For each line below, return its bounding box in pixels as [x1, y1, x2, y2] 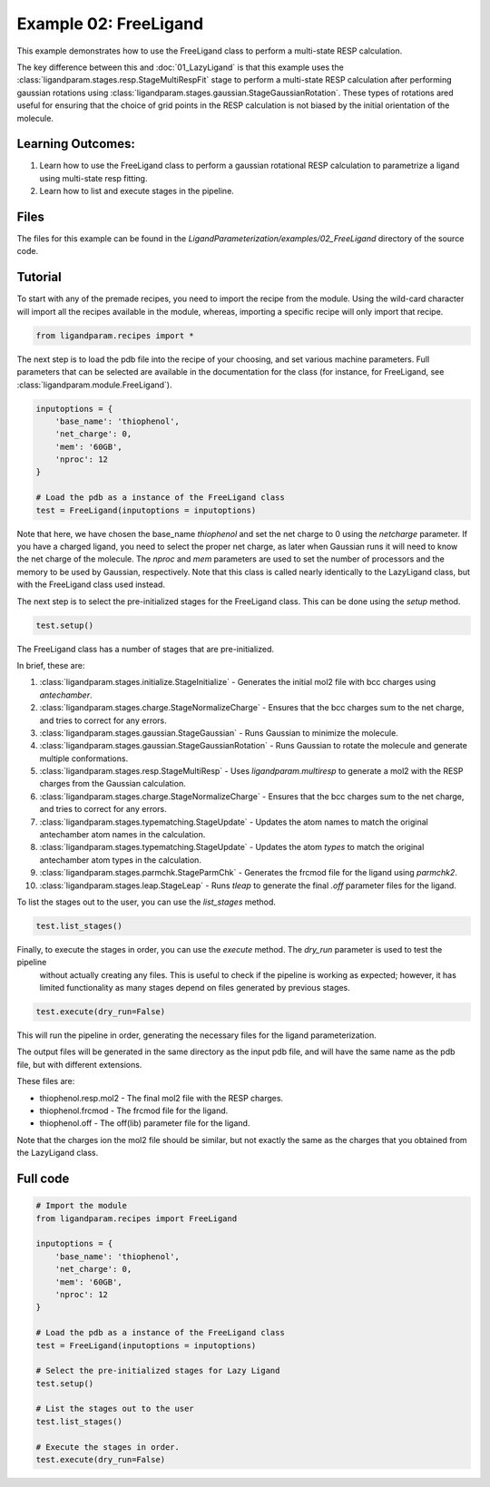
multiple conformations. [39, 753, 129, 764]
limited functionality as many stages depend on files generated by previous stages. [39, 983, 351, 993]
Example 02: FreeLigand [16, 14, 204, 34]
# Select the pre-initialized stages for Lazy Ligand [35, 1365, 280, 1376]
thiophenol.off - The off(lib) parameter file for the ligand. [39, 1118, 250, 1129]
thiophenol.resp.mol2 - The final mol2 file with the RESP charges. [39, 1092, 284, 1103]
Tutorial [16, 269, 63, 285]
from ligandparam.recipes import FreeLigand [35, 1213, 238, 1224]
